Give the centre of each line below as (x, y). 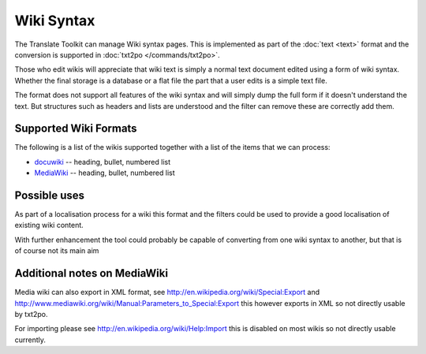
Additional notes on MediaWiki (92, 273)
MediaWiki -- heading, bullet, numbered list (105, 173)
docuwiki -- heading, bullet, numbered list (103, 162)
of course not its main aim (57, 251)
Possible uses (50, 196)
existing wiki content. (49, 225)
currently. (30, 340)
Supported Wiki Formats (76, 129)
